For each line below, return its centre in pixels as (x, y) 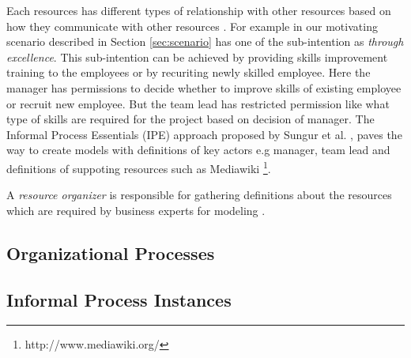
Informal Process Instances (119, 299)
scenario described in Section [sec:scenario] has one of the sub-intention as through (205, 41)
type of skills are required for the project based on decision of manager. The (190, 119)
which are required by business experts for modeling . (136, 210)
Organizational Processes (111, 252)
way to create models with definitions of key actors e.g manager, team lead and (198, 150)
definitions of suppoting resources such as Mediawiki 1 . (139, 167)
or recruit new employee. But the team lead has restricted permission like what (198, 103)
